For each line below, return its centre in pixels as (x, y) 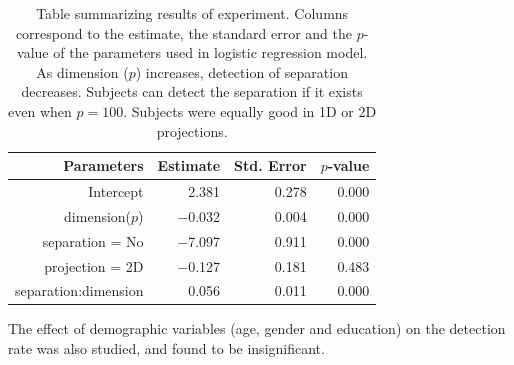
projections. (192, 130)
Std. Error (270, 165)
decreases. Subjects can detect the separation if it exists (192, 91)
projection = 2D (94, 265)
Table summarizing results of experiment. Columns (192, 13)
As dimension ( (82, 71)
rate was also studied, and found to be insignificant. (166, 348)
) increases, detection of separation (241, 71)
